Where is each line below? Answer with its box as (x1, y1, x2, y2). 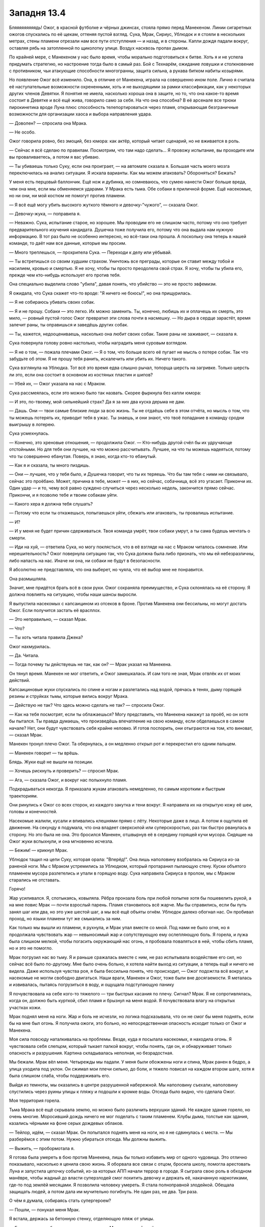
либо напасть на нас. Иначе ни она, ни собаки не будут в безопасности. (9, 558, 161, 563)
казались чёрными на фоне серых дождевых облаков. (9, 1120, 124, 1126)
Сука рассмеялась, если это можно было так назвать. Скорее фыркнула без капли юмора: (9, 390, 201, 396)
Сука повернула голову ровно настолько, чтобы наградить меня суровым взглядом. (9, 340, 187, 346)
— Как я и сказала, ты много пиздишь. (9, 462, 90, 468)
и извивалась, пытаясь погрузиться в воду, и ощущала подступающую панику (9, 982, 174, 987)
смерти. (9, 535, 26, 541)
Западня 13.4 (9, 7, 66, 18)
